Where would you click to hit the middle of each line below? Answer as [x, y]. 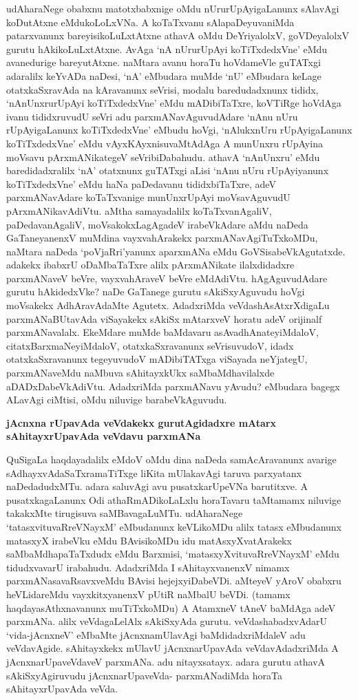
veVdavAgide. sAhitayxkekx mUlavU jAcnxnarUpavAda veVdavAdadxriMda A [172, 648]
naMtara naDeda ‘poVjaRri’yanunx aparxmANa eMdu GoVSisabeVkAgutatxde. [176, 251]
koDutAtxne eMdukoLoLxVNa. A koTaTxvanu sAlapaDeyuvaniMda [150, 22]
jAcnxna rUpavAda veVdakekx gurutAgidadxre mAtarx [141, 422]
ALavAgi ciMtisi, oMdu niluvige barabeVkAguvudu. [117, 400]
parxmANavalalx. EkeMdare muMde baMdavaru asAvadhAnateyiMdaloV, [162, 332]
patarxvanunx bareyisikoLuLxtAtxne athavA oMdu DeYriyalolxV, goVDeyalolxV [178, 35]
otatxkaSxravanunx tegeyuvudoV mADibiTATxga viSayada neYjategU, [157, 359]
